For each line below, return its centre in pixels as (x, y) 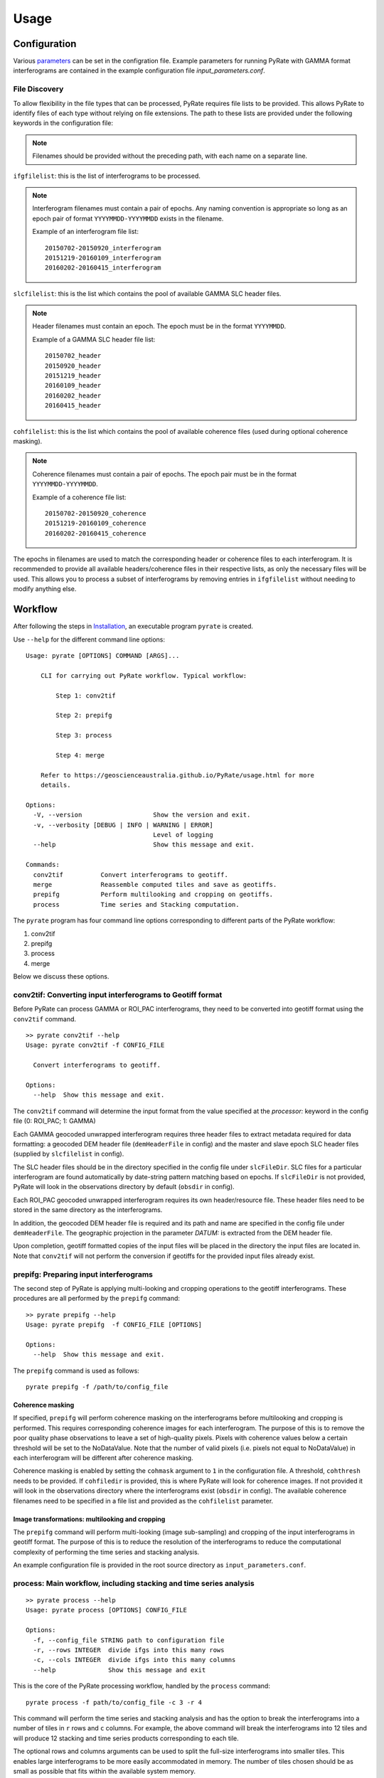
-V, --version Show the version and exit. (142, 815)
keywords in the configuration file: (63, 123)
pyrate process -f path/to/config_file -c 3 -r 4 (114, 1702)
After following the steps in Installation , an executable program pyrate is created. (133, 627)
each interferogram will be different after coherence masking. (103, 1458)
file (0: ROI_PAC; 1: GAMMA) (54, 1121)
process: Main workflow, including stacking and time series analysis (134, 1583)
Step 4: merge (80, 755)
